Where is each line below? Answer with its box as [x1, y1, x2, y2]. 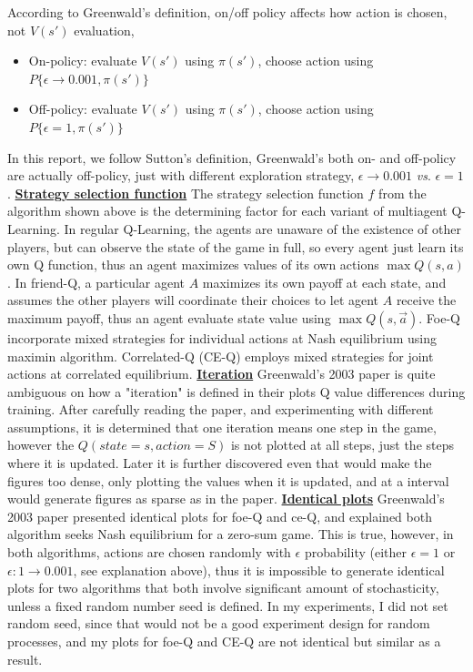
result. [7, 649, 43, 668]
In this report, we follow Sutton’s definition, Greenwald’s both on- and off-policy [7, 148, 457, 167]
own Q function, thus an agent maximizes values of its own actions [7, 255, 379, 274]
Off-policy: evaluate [28, 99, 137, 118]
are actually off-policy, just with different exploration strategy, [7, 166, 355, 185]
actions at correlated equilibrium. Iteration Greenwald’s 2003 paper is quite [7, 364, 436, 383]
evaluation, [74, 20, 135, 39]
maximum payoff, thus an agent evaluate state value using [7, 308, 331, 327]
